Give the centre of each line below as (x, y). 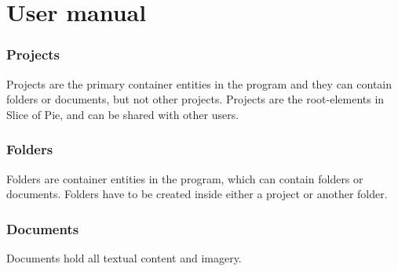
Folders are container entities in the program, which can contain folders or (185, 178)
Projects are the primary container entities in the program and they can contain (199, 83)
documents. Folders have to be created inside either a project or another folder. (197, 194)
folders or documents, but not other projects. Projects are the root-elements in (195, 99)
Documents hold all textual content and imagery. (124, 258)
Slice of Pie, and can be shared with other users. (123, 114)
